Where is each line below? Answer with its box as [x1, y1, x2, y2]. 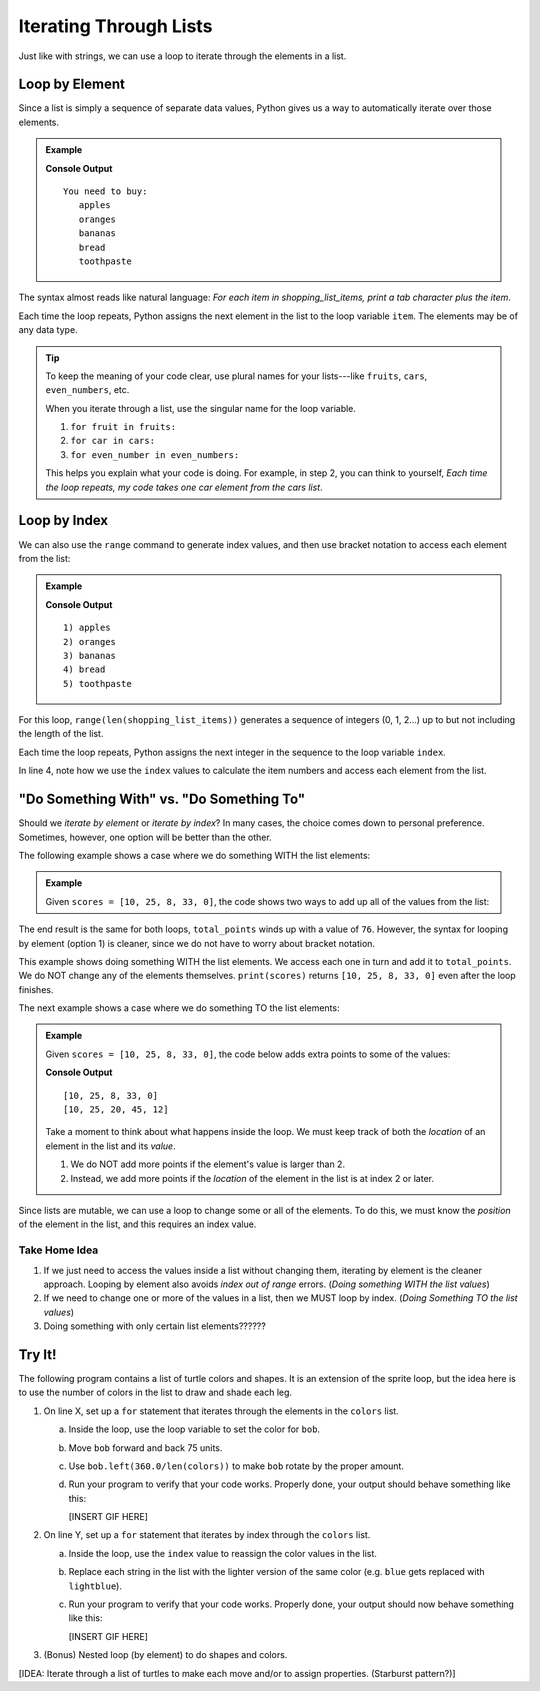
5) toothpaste [63, 678, 132, 689]
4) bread [63, 664, 106, 675]
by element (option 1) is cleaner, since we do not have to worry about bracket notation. [18, 937, 375, 949]
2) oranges [63, 636, 117, 647]
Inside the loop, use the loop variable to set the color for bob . [68, 1423, 320, 1435]
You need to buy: [63, 186, 148, 197]
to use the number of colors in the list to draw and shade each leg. [18, 1386, 293, 1399]
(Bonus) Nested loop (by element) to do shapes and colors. [43, 1649, 288, 1661]
